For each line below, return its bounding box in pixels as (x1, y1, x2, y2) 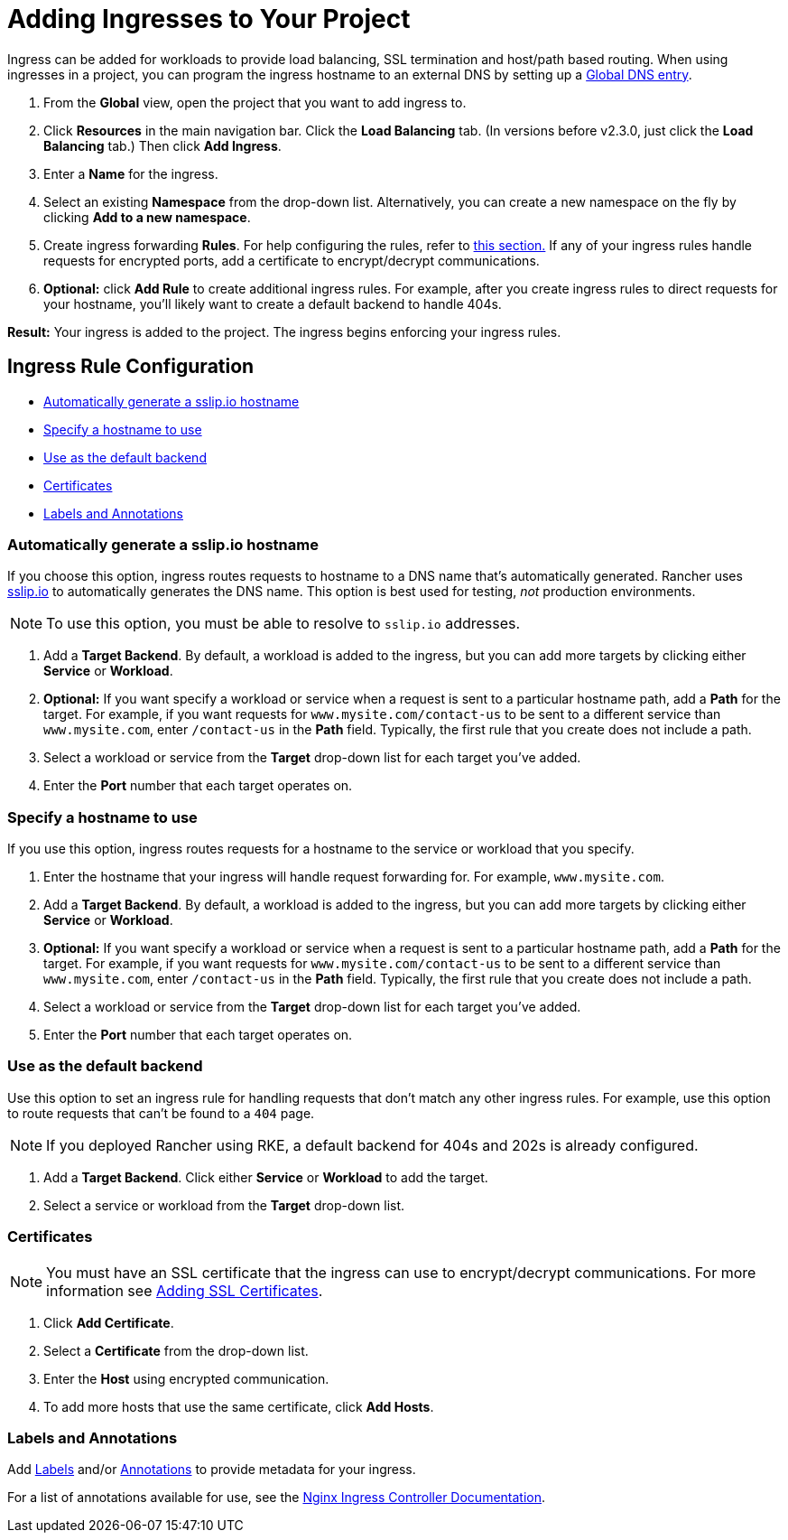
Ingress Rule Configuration (7, 355, 255, 378)
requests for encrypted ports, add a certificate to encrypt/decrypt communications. (43, 252, 540, 268)
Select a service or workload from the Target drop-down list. (43, 1197, 405, 1213)
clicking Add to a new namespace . (43, 209, 251, 225)
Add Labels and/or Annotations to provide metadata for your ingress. (7, 1461, 416, 1478)
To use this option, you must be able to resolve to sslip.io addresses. (46, 614, 521, 633)
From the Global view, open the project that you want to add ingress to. (43, 94, 467, 110)
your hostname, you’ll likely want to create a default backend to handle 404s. (43, 295, 502, 312)
